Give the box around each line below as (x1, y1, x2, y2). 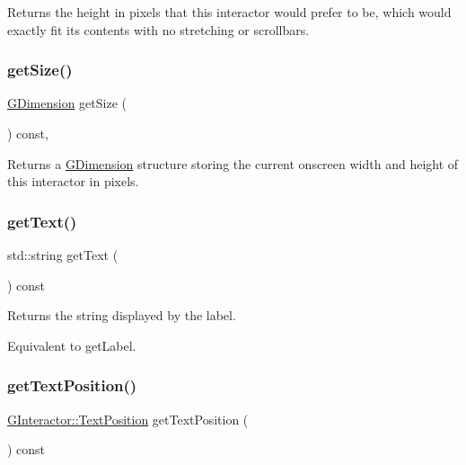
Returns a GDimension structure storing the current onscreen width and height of (7, 154, 459, 173)
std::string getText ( (7, 246, 119, 264)
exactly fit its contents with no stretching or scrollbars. (7, 20, 310, 39)
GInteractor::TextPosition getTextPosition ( (7, 409, 249, 428)
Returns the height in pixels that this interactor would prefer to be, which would (7, 3, 452, 21)
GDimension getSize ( (7, 94, 127, 112)
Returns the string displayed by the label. (7, 306, 236, 325)
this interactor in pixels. (7, 172, 139, 191)
